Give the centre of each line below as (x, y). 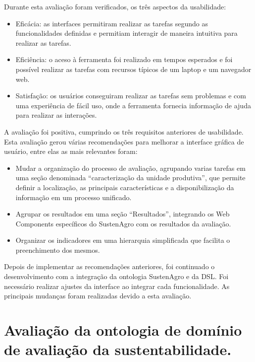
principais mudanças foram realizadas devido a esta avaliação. (98, 296)
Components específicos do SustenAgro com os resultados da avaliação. (123, 223)
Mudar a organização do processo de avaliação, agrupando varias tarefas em (130, 168)
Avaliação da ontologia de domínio (123, 330)
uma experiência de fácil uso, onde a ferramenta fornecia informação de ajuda (133, 105)
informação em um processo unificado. (74, 197)
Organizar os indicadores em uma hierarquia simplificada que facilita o (123, 240)
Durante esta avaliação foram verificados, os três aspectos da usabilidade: (115, 6)
